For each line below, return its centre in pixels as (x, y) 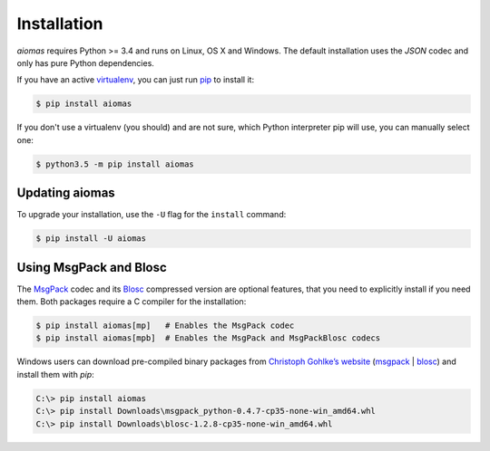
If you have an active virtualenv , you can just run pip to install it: (135, 80)
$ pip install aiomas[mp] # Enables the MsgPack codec (165, 326)
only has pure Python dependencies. (85, 62)
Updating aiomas (66, 193)
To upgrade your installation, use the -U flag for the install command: (152, 215)
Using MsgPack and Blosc (92, 267)
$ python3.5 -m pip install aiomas (115, 164)
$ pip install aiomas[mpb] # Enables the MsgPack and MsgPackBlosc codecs (208, 338)
